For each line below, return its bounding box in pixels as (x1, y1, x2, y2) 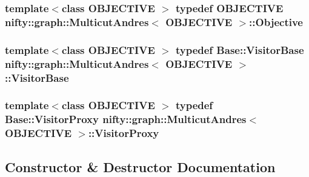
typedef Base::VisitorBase (175, 42, 304, 57)
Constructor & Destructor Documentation (5, 157, 276, 176)
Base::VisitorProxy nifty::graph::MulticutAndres (5, 112, 247, 127)
